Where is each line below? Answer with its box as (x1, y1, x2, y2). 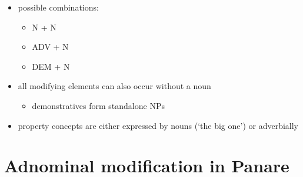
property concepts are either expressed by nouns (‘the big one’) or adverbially (18, 119, 299, 131)
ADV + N (32, 40, 69, 53)
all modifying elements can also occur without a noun (18, 80, 211, 92)
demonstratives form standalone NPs (32, 99, 165, 111)
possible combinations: (18, 1, 99, 13)
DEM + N (32, 60, 70, 72)
